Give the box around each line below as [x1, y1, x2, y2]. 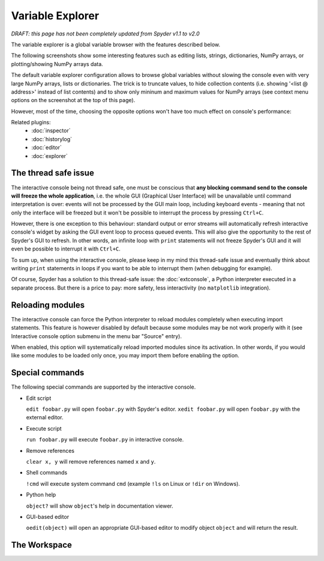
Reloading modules [11, 300, 85, 310]
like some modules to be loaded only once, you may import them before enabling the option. [11, 352, 239, 359]
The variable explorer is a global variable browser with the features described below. [11, 41, 220, 48]
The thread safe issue [11, 168, 94, 178]
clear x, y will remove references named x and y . [26, 458, 156, 465]
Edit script [26, 394, 52, 402]
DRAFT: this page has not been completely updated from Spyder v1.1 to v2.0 [11, 30, 200, 37]
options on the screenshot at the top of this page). [11, 97, 136, 104]
